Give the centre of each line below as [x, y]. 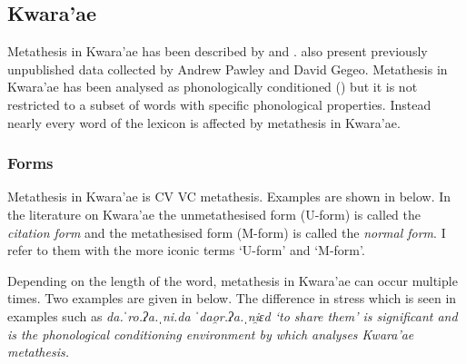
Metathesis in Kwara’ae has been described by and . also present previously [218, 51]
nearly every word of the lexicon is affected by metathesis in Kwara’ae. [204, 122]
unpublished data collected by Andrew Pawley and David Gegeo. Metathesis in [228, 69]
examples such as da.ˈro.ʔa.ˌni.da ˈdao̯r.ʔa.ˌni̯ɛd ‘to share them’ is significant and [233, 315]
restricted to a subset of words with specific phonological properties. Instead [219, 104]
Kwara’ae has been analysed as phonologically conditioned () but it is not [213, 87]
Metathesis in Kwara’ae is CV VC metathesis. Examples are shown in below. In [229, 197]
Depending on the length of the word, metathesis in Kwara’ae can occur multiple [233, 280]
